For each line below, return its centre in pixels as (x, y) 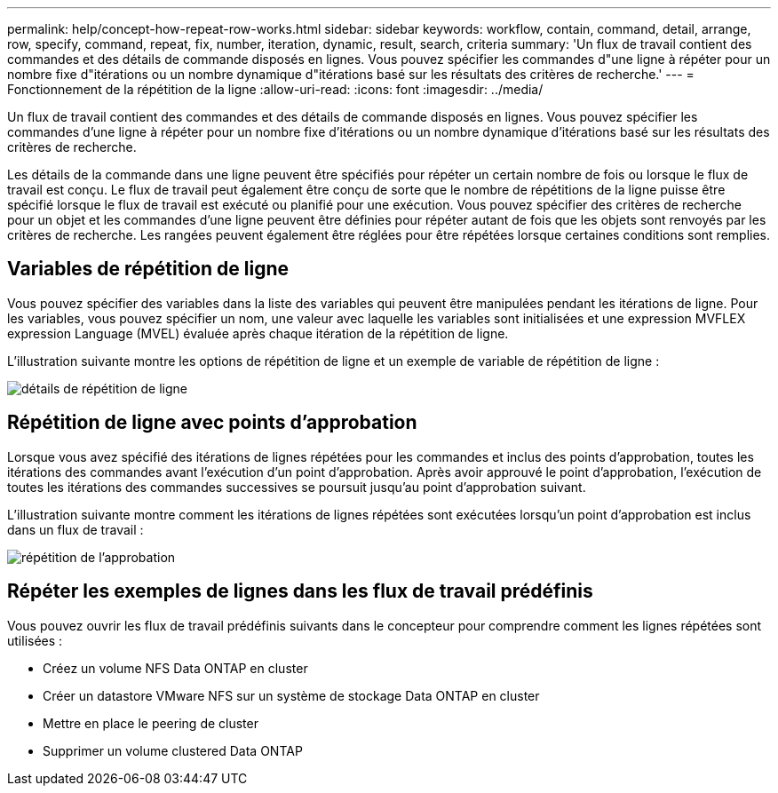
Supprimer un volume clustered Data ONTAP (173, 750)
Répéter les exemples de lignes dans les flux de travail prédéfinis (300, 591)
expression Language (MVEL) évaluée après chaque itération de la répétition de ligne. (258, 333)
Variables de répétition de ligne (148, 269)
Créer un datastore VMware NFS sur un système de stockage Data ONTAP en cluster (291, 695)
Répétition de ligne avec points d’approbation (212, 423)
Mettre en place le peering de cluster (151, 723)
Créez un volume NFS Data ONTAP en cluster (175, 668)
